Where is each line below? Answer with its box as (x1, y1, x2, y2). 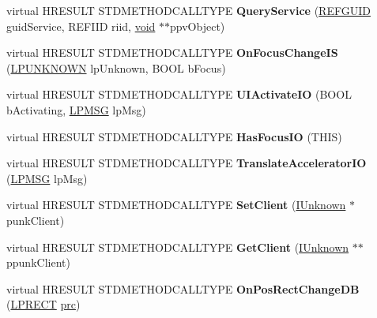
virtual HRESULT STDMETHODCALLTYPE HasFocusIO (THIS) (6, 128, 342, 144)
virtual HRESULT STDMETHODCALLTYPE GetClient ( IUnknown (6, 238, 349, 255)
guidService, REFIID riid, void (6, 17, 156, 34)
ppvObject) (170, 17, 225, 34)
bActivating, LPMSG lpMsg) (6, 101, 146, 118)
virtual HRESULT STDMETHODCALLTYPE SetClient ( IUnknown (6, 196, 346, 213)
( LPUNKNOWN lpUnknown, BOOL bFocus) (6, 59, 226, 76)
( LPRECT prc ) (6, 296, 81, 312)
